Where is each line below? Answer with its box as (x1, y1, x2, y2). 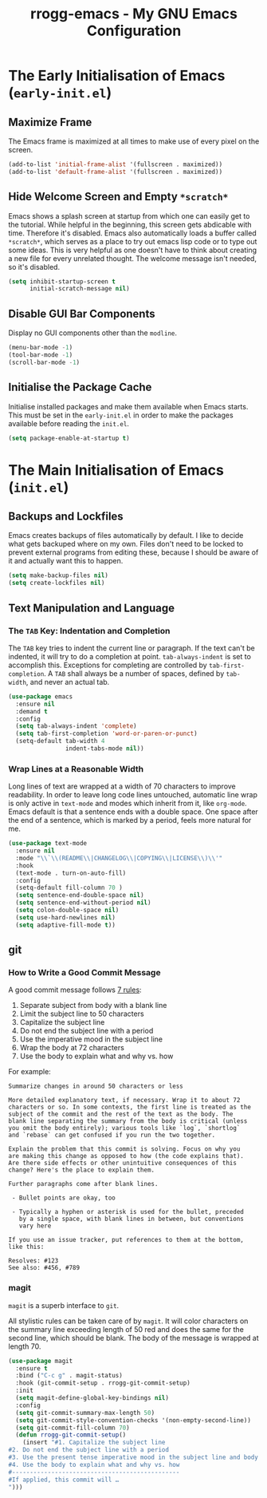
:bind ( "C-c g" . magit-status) (15, 1372, 124, 1380)
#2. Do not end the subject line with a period (8, 1446, 170, 1454)
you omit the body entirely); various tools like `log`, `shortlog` (8, 1124, 241, 1132)
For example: (8, 1067, 52, 1077)
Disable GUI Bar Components (8, 306, 155, 320)
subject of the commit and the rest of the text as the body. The (8, 1110, 234, 1118)
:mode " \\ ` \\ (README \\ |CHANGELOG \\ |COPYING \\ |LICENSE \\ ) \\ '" (15, 854, 223, 862)
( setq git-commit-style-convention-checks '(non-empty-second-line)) (15, 1416, 251, 1425)
